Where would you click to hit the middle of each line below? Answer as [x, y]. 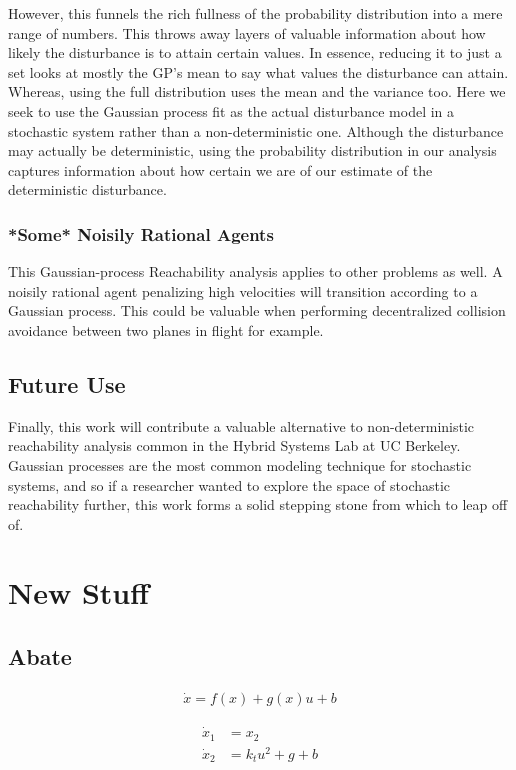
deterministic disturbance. [87, 189]
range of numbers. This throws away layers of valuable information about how [247, 32]
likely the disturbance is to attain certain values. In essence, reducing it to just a [255, 52]
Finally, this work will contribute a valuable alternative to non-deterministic [241, 425]
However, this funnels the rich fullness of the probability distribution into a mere [255, 13]
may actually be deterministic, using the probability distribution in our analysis [252, 150]
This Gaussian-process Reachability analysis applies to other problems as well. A [255, 271]
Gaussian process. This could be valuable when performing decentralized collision [257, 310]
